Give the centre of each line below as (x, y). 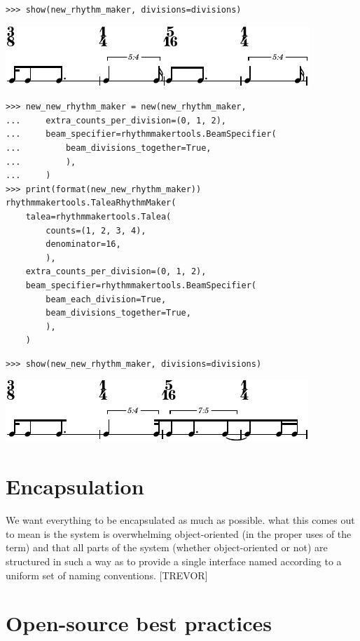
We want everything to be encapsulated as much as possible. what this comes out (180, 520)
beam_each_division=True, (106, 299)
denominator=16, (83, 244)
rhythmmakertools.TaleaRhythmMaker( (91, 203)
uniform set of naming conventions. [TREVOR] (107, 575)
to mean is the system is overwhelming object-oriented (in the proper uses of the (179, 533)
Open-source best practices (139, 623)
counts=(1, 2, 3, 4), (96, 230)
